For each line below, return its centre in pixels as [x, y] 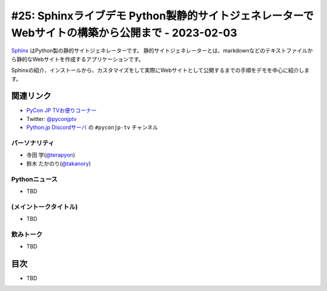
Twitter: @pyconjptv [51, 119]
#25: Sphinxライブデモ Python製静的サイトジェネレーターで [163, 16]
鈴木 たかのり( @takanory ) [58, 163]
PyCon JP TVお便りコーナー [61, 110]
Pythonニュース [34, 179]
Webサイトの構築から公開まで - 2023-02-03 [124, 33]
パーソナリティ [33, 143]
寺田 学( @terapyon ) [51, 155]
